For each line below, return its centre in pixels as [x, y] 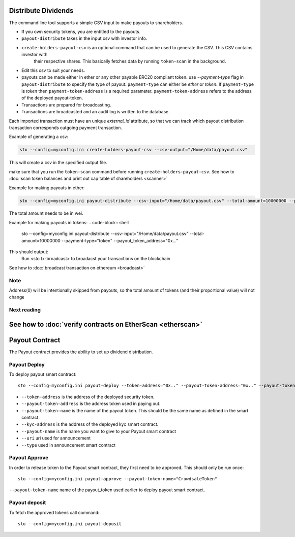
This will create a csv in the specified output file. [58, 163]
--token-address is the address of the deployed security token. [88, 397]
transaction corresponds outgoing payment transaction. [66, 128]
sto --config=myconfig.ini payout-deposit [70, 524]
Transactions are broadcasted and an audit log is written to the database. [95, 112]
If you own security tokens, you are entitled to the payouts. [81, 32]
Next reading [25, 310]
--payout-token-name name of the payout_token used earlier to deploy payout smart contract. [107, 490]
